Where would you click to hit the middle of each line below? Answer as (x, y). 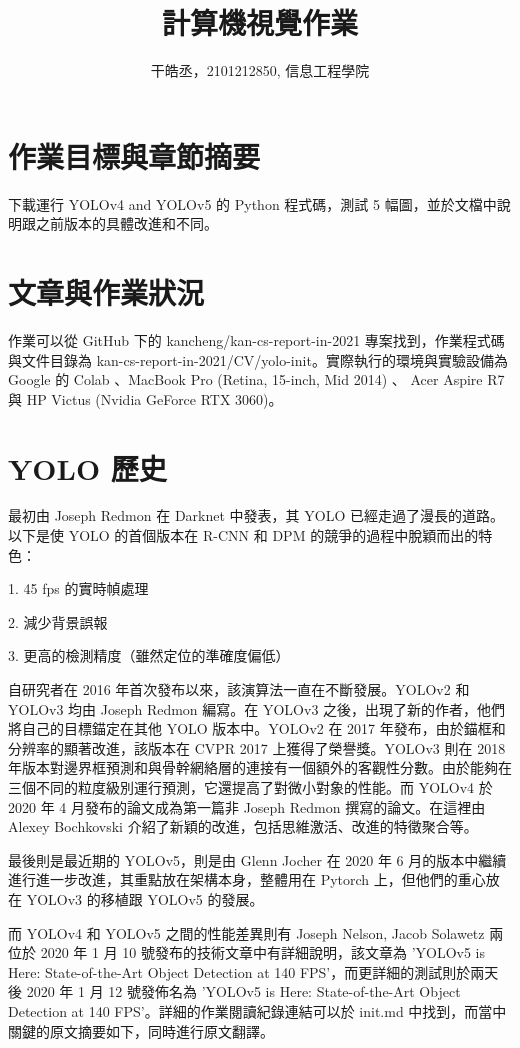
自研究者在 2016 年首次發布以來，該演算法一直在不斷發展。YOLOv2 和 (239, 689)
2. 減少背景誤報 (58, 621)
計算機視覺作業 (259, 22)
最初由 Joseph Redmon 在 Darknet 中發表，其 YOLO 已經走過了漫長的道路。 (256, 515)
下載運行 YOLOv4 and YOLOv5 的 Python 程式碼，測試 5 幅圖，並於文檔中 (252, 203)
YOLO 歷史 (87, 467)
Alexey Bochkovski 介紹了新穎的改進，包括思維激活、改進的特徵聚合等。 (243, 826)
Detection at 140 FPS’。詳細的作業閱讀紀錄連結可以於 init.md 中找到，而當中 (257, 1010)
